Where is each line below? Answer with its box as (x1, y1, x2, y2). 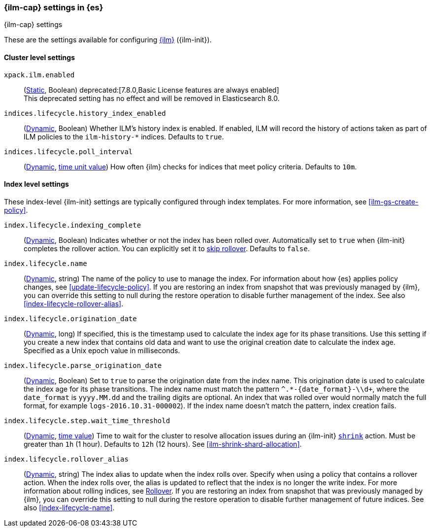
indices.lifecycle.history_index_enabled (4, 109, 166, 117)
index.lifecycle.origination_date (4, 314, 137, 323)
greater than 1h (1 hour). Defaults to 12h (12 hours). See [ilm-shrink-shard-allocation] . (24, 439, 302, 448)
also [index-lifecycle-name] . (24, 503, 115, 512)
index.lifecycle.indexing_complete (4, 221, 141, 229)
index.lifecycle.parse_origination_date (4, 361, 162, 369)
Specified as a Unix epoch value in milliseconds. (24, 346, 180, 355)
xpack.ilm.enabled (4, 70, 75, 79)
